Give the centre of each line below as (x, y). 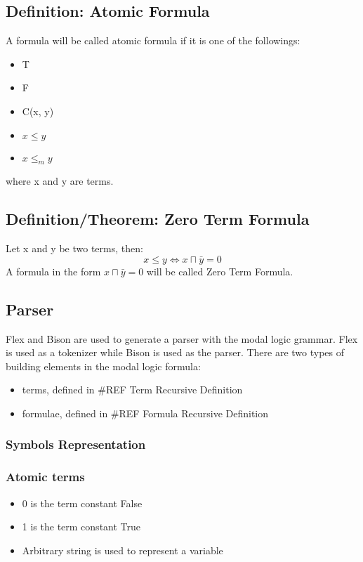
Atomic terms (45, 477)
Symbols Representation (76, 444)
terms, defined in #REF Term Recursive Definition (132, 390)
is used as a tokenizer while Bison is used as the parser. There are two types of (175, 352)
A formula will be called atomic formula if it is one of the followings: (153, 40)
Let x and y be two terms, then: (74, 248)
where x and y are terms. (60, 181)
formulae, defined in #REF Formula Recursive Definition (145, 413)
